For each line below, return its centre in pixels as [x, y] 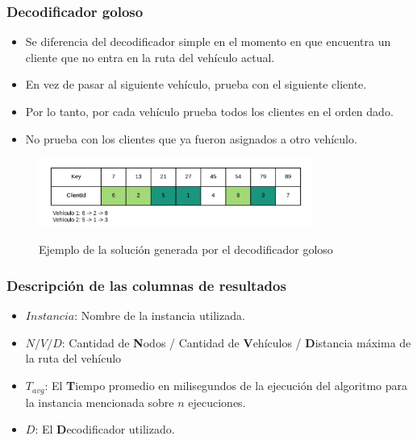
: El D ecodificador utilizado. [105, 429]
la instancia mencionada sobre [100, 402]
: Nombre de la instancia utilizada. [160, 315]
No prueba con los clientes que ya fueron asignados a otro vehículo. [191, 138]
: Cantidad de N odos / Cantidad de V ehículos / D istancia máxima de [236, 342]
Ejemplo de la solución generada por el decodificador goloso [186, 249]
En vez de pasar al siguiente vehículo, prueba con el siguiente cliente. [196, 84]
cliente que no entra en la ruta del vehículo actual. [150, 57]
